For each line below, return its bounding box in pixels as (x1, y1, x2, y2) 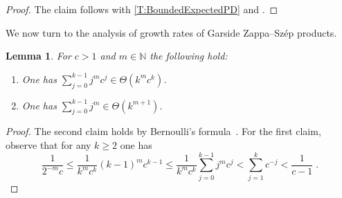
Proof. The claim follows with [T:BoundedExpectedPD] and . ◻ (6, 2, 278, 16)
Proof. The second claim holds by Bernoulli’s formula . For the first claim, (6, 124, 321, 138)
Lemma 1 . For (6, 48, 71, 63)
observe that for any (6, 137, 91, 152)
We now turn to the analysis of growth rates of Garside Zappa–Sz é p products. (6, 25, 337, 39)
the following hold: (150, 48, 228, 63)
